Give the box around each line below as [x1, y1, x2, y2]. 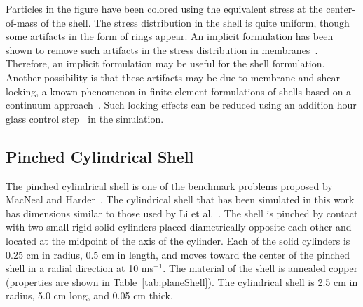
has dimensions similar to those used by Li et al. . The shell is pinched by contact [6, 205, 358, 220]
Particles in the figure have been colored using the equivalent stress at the [6, 1, 323, 15]
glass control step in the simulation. [6, 111, 164, 125]
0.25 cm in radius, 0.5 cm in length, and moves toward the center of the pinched [6, 247, 350, 261]
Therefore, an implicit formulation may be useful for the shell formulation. [6, 56, 325, 71]
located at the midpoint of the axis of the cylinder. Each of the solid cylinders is [6, 233, 350, 247]
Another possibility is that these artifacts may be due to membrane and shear [6, 69, 340, 84]
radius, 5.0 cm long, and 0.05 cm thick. [6, 288, 173, 303]
